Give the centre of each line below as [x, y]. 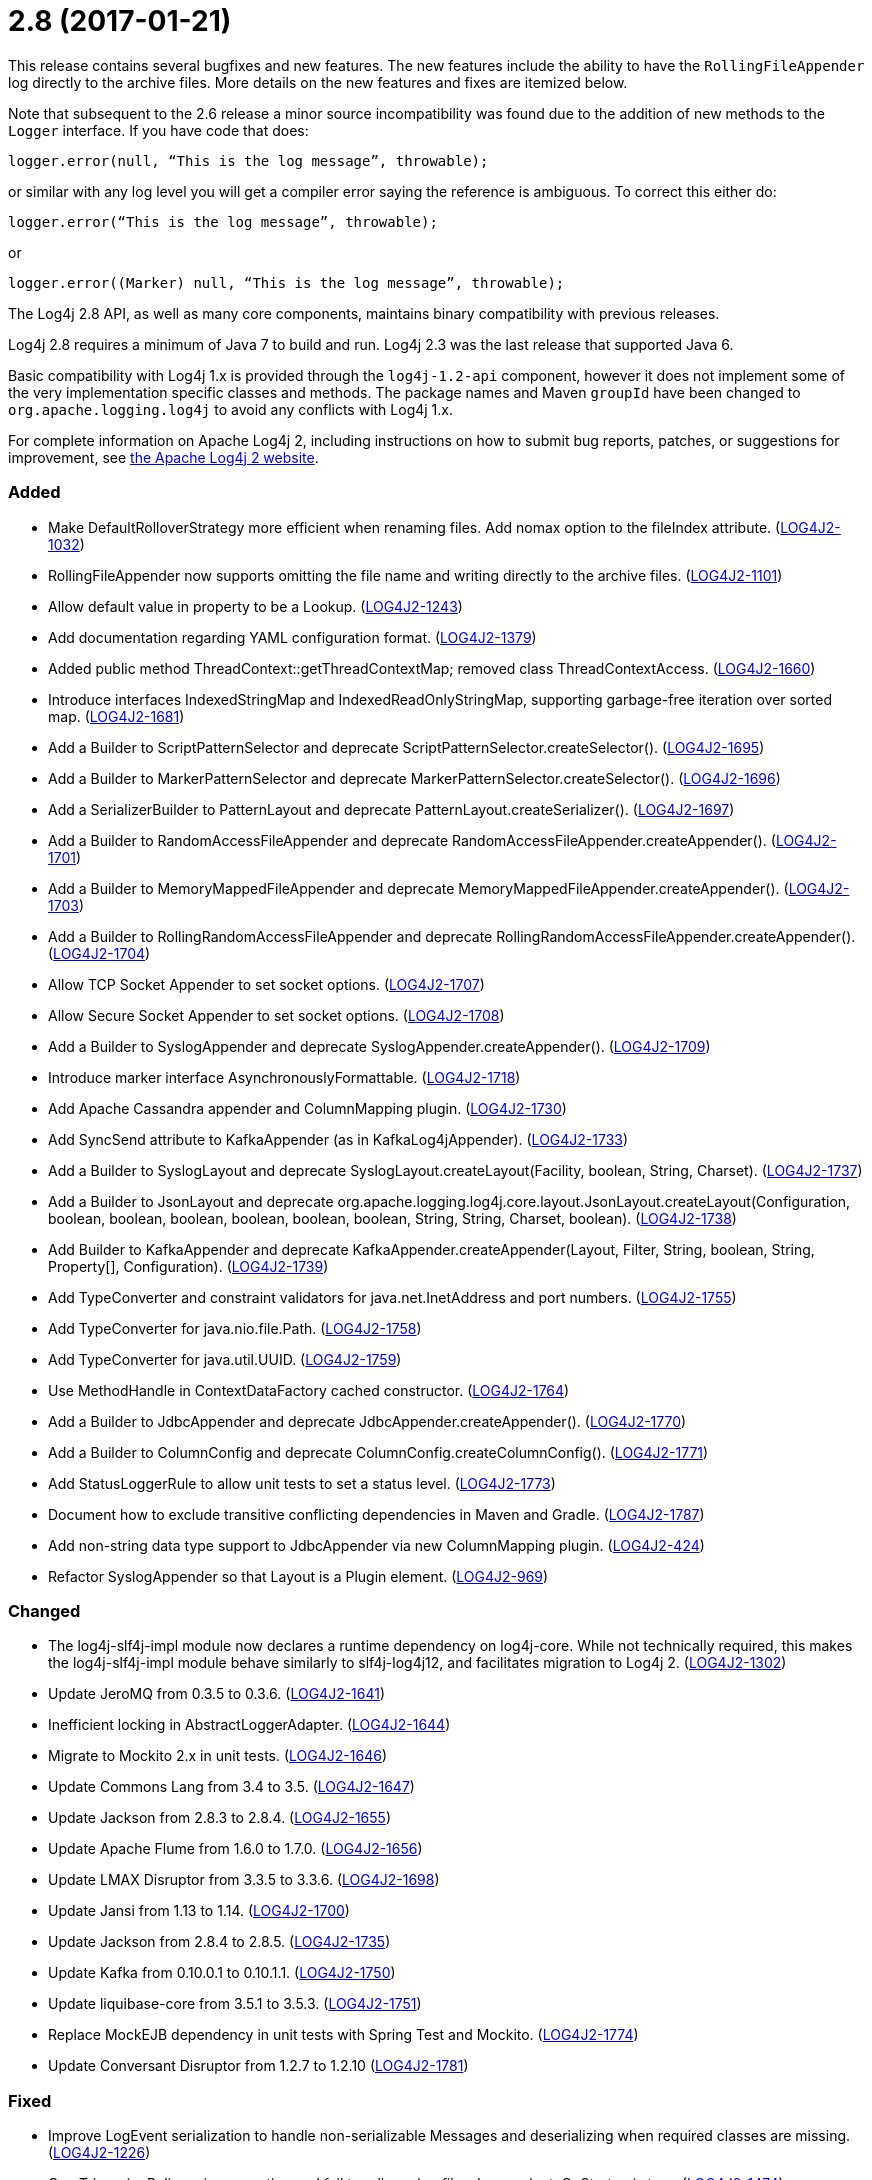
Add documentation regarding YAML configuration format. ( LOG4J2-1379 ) [292, 637]
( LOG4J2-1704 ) [99, 953]
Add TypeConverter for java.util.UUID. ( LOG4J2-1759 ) [225, 1359]
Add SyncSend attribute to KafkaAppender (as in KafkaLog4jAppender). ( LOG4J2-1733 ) [338, 1139]
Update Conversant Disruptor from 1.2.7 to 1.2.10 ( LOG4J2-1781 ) [258, 2066]
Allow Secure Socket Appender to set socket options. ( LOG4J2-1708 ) [276, 1015]
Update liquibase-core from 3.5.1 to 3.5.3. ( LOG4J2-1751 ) [235, 2004]
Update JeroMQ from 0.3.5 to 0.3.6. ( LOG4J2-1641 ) [217, 1694]
